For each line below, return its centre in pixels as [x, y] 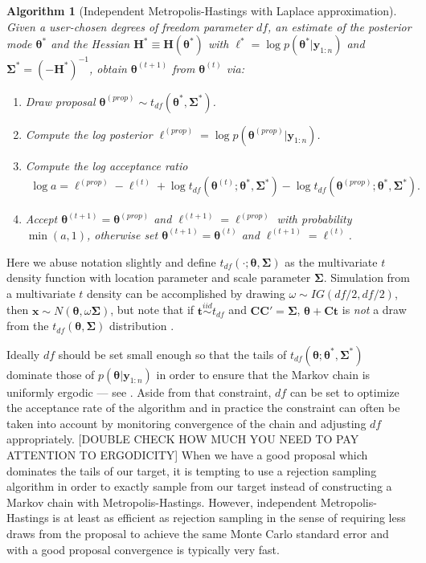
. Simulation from [367, 277]
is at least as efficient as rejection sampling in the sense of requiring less [229, 518]
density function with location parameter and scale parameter [159, 277]
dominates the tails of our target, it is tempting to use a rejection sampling [192, 470]
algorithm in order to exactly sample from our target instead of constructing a [199, 486]
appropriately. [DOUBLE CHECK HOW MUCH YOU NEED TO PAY [183, 439]
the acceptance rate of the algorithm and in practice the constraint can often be [203, 408]
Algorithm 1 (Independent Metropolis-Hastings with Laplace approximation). [202, 10]
